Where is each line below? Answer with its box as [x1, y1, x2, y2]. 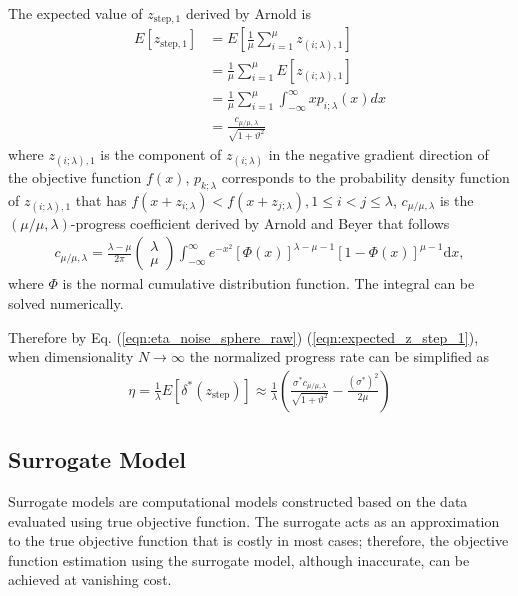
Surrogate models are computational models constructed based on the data [8, 490, 468, 511]
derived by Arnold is [185, 3, 311, 23]
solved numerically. [8, 292, 124, 313]
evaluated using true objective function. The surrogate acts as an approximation [8, 510, 500, 531]
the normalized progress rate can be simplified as [189, 346, 490, 367]
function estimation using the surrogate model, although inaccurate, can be [8, 549, 470, 570]
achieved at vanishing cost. [8, 569, 172, 590]
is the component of [100, 143, 222, 164]
